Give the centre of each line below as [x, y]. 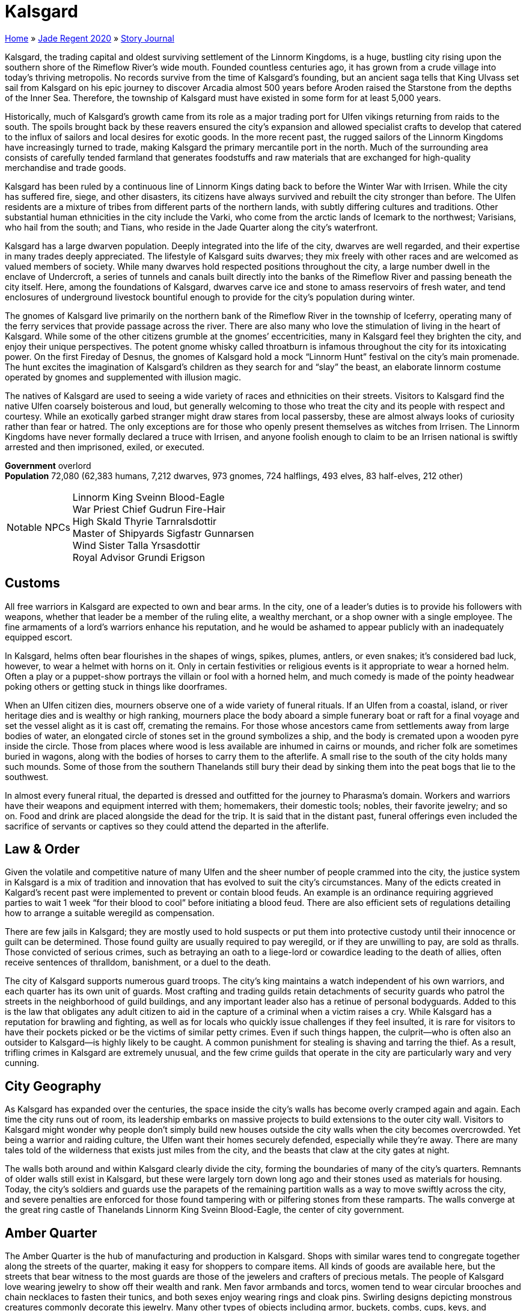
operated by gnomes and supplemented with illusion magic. [123, 377]
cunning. [22, 1063]
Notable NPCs [38, 527]
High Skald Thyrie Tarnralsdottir [144, 521]
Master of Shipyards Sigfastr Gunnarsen [163, 533]
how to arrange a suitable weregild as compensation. [110, 913]
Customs [32, 583]
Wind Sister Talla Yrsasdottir [136, 545]
